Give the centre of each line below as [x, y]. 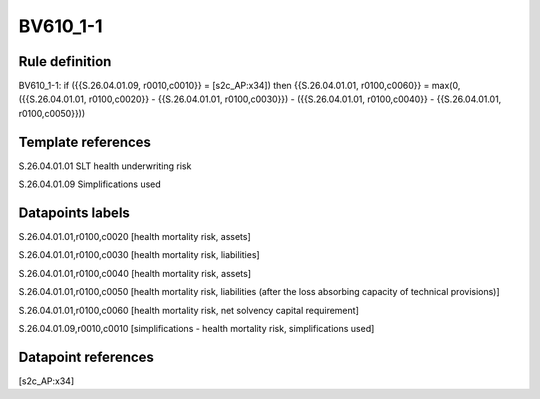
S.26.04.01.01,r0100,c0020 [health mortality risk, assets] [135, 237]
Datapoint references [86, 356]
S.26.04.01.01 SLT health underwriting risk [105, 166]
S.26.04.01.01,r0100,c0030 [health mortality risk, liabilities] [139, 255]
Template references [85, 141]
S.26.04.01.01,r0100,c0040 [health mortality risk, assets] [135, 273]
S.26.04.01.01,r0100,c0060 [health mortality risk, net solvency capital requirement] [188, 310]
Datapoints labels [74, 212]
